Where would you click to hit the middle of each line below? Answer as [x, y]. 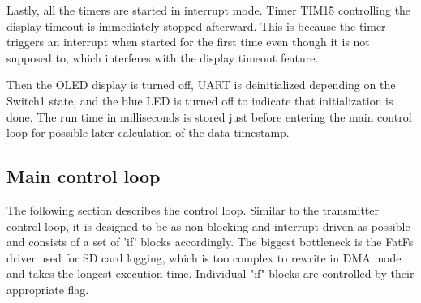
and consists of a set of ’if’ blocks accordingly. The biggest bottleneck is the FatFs [210, 242]
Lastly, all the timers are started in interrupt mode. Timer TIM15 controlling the [209, 10]
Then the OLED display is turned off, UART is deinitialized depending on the [201, 85]
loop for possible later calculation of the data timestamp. [148, 132]
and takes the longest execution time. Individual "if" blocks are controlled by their [210, 273]
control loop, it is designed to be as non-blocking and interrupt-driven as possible [208, 226]
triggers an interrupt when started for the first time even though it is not [188, 42]
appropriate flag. [48, 289]
